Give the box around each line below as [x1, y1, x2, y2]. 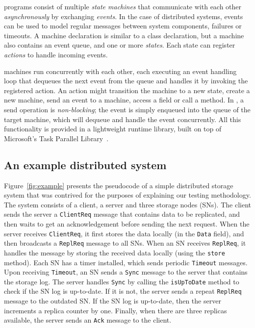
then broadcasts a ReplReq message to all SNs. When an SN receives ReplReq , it [4, 238, 246, 248]
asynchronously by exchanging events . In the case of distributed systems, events [4, 11, 243, 21]
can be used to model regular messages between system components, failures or [4, 21, 242, 31]
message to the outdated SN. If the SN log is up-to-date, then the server [4, 296, 221, 306]
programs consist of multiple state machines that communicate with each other [4, 1, 242, 11]
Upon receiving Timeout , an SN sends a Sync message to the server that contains [4, 267, 248, 277]
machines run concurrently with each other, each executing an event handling [4, 66, 237, 76]
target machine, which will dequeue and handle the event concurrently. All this [4, 114, 241, 124]
